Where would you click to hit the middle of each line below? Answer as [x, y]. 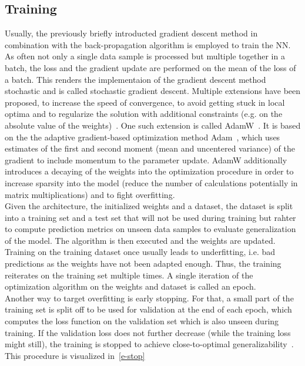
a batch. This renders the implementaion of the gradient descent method [135, 79]
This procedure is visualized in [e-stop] [75, 355]
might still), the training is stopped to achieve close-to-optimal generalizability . [149, 344]
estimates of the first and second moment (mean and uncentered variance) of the [150, 148]
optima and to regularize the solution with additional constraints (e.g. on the [144, 114]
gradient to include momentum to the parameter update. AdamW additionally [146, 160]
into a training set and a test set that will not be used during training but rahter [150, 217]
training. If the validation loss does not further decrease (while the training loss [148, 332]
